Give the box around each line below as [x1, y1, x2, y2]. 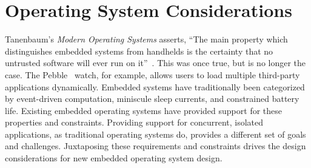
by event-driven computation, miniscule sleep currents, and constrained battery [5, 92, 299, 105]
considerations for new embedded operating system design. [5, 152, 222, 164]
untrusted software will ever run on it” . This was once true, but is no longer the [5, 56, 306, 69]
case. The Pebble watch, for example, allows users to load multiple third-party [5, 68, 300, 81]
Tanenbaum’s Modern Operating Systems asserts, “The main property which [5, 33, 288, 45]
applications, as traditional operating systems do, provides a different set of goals [5, 127, 306, 140]
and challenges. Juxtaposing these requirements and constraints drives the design [5, 139, 306, 152]
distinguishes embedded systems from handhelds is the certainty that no [5, 44, 273, 57]
